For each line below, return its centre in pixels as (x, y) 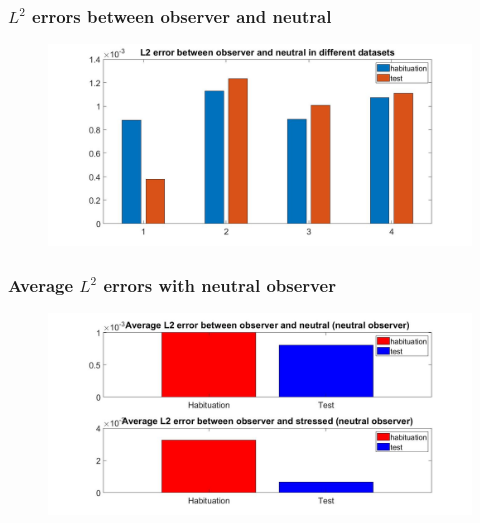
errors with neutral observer (219, 284)
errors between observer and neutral (182, 15)
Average (41, 284)
